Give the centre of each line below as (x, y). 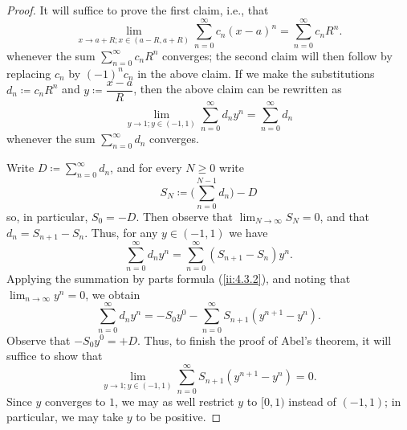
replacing (29, 73)
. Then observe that (185, 217)
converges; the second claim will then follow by (277, 55)
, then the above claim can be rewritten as (238, 89)
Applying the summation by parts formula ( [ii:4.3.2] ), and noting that (179, 278)
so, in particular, (47, 217)
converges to (75, 401)
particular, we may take (65, 417)
